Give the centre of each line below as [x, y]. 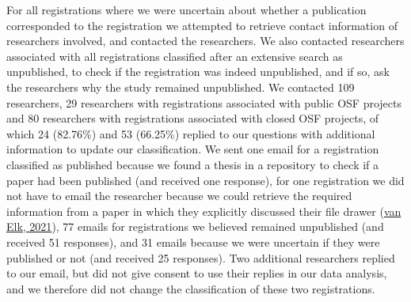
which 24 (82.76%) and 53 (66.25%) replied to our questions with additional [191, 133]
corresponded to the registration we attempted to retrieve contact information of [202, 25]
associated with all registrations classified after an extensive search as [175, 56]
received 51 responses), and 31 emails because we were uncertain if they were [193, 242]
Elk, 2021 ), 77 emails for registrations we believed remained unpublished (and [195, 226]
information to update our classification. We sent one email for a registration [193, 149]
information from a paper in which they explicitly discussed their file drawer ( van [204, 211]
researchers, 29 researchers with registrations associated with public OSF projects [204, 102]
